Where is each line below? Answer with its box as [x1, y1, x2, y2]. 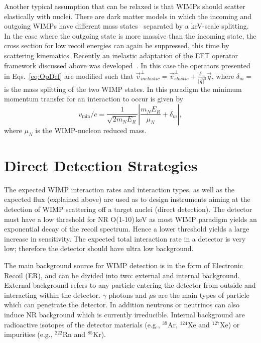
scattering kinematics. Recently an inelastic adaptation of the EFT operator [4, 50, 238, 60]
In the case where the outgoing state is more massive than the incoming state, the [4, 30, 256, 41]
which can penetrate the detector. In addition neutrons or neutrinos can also [4, 299, 240, 310]
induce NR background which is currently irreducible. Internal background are [4, 309, 245, 319]
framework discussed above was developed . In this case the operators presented [4, 60, 250, 70]
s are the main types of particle [153, 289, 249, 300]
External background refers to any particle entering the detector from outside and [4, 280, 256, 290]
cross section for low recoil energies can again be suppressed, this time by [4, 40, 229, 51]
